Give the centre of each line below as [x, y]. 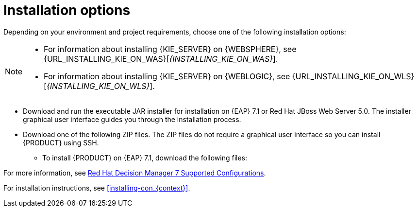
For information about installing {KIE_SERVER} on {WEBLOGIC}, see [167, 76]
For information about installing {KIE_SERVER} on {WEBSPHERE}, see [170, 49]
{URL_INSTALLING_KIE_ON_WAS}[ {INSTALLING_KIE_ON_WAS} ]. [161, 59]
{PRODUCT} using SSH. [61, 142]
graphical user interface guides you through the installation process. [132, 119]
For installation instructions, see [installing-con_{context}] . [97, 188]
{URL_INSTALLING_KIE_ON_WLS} [353, 76]
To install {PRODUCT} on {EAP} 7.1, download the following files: [145, 158]
